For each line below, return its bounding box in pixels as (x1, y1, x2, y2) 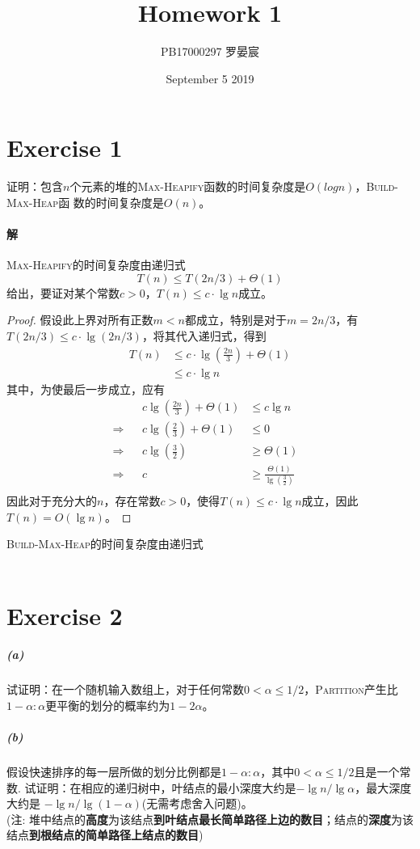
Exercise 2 (6, 598, 123, 631)
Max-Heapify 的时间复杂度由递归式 (6, 256, 186, 273)
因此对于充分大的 (6, 492, 97, 509)
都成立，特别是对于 (184, 311, 287, 328)
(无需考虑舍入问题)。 (141, 795, 253, 812)
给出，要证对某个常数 (6, 284, 120, 301)
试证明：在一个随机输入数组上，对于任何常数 (6, 681, 244, 698)
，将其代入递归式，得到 (141, 327, 267, 344)
